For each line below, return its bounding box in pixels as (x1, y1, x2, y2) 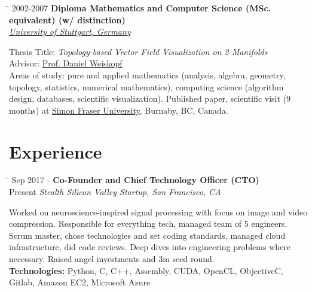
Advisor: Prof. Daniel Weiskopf (9, 57, 123, 69)
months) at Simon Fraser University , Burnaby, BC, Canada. (9, 104, 228, 116)
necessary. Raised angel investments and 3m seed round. (9, 253, 215, 265)
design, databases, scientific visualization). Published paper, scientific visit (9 (9, 92, 291, 105)
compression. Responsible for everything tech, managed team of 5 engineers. (9, 217, 287, 230)
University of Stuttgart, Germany (9, 25, 131, 38)
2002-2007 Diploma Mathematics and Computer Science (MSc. (11, 2, 271, 14)
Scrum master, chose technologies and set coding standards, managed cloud (9, 229, 286, 241)
